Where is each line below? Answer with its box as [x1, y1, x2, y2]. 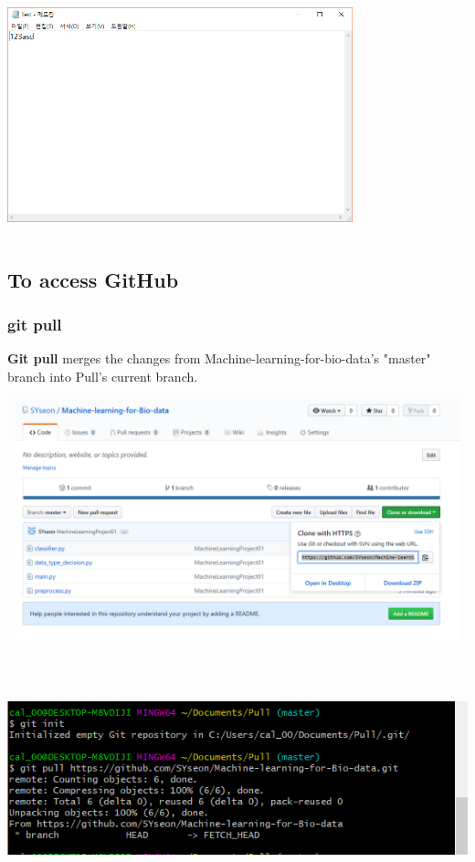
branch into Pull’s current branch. [7, 366, 198, 385]
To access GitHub [7, 265, 179, 293]
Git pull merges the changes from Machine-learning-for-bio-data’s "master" [7, 349, 431, 368]
